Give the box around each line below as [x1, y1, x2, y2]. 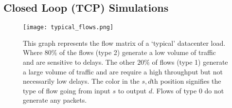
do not [204, 85, 224, 95]
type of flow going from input [23, 85, 110, 95]
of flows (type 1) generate [152, 57, 228, 67]
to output [118, 85, 146, 95]
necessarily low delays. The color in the [23, 76, 140, 86]
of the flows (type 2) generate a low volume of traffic [59, 47, 216, 57]
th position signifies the [151, 76, 221, 86]
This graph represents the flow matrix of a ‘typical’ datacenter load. [23, 37, 226, 48]
